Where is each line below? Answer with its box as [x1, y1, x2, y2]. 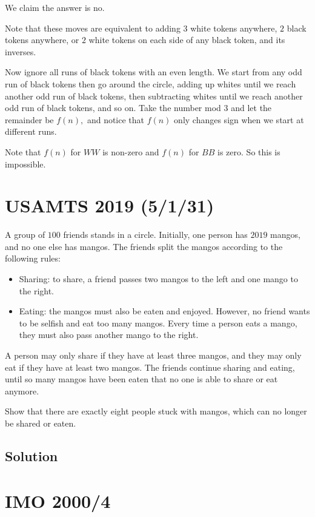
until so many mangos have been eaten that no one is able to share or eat [5, 373, 278, 385]
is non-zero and [102, 145, 159, 158]
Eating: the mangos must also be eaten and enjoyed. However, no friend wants [19, 305, 310, 317]
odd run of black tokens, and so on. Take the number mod [5, 101, 221, 114]
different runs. [5, 125, 57, 138]
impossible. [5, 157, 46, 170]
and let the [231, 101, 272, 114]
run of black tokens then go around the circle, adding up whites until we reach [5, 77, 296, 90]
